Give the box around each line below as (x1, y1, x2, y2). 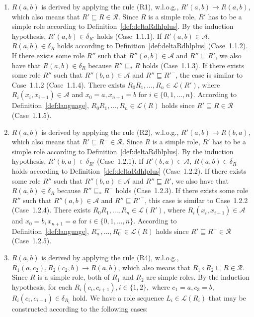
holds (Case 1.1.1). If (97, 30, 162, 41)
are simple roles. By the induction (146, 272, 250, 282)
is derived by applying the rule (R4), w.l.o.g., (41, 252, 179, 262)
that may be (208, 292, 246, 303)
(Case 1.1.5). (11, 109, 52, 120)
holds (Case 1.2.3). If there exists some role (115, 185, 249, 196)
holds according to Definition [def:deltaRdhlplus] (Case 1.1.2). (57, 40, 248, 51)
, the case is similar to (175, 70, 243, 80)
